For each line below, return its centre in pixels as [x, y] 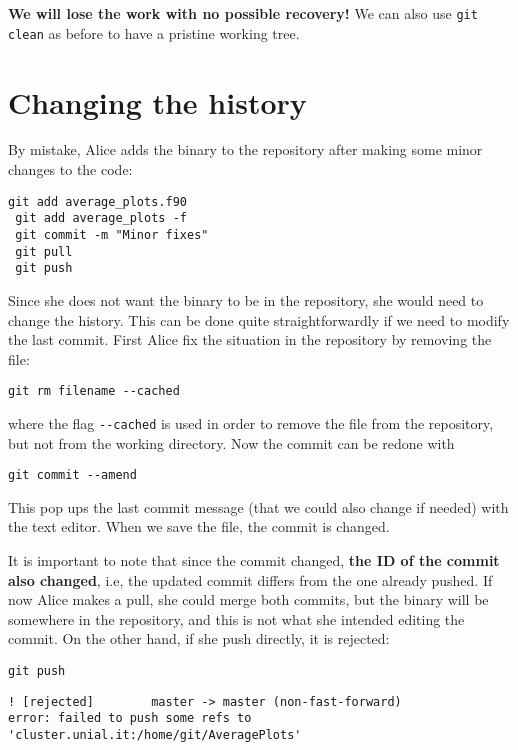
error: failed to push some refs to [130, 718]
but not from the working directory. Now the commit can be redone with [231, 442]
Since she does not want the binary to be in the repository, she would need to [246, 299]
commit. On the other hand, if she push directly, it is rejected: [199, 638]
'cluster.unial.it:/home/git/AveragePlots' [155, 734]
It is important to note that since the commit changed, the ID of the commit [254, 560]
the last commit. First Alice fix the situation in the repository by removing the [250, 339]
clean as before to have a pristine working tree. [154, 32]
